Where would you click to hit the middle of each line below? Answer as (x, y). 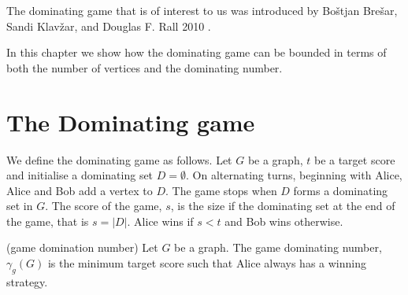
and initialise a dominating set (80, 175)
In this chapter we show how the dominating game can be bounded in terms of (197, 52)
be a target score (354, 159)
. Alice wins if (160, 221)
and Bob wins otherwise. (284, 221)
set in (20, 206)
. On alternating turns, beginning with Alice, (294, 175)
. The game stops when (221, 190)
